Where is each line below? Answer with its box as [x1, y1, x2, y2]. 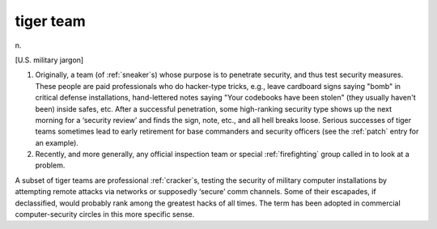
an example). [35, 138, 78, 147]
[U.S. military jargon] [15, 55, 84, 65]
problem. [35, 160, 66, 170]
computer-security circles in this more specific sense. [15, 210, 195, 219]
